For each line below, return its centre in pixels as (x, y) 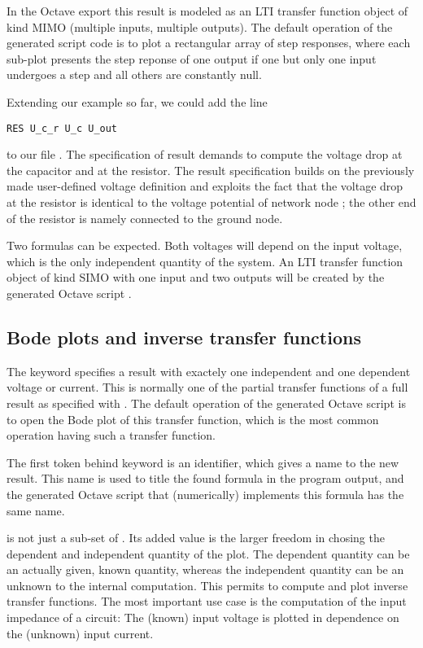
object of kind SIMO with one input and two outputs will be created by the (196, 277)
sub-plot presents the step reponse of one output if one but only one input (192, 58)
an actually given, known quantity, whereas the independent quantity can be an (205, 569)
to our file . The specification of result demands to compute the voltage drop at (205, 154)
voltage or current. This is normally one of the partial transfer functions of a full (207, 387)
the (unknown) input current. (80, 633)
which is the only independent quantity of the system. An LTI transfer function (205, 261)
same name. (36, 510)
